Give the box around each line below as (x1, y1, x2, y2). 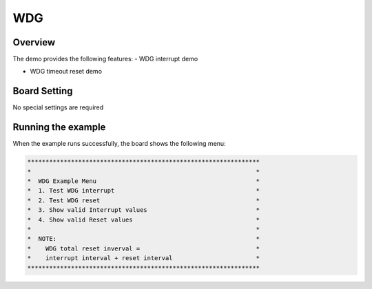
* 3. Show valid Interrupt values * (27, 206, 260, 214)
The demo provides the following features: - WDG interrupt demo (12, 55, 198, 63)
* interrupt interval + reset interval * (27, 255, 260, 262)
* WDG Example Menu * (27, 178, 260, 185)
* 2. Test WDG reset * (27, 196, 260, 204)
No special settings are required (12, 103, 104, 111)
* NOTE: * (27, 235, 260, 243)
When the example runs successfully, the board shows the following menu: (12, 140, 227, 148)
